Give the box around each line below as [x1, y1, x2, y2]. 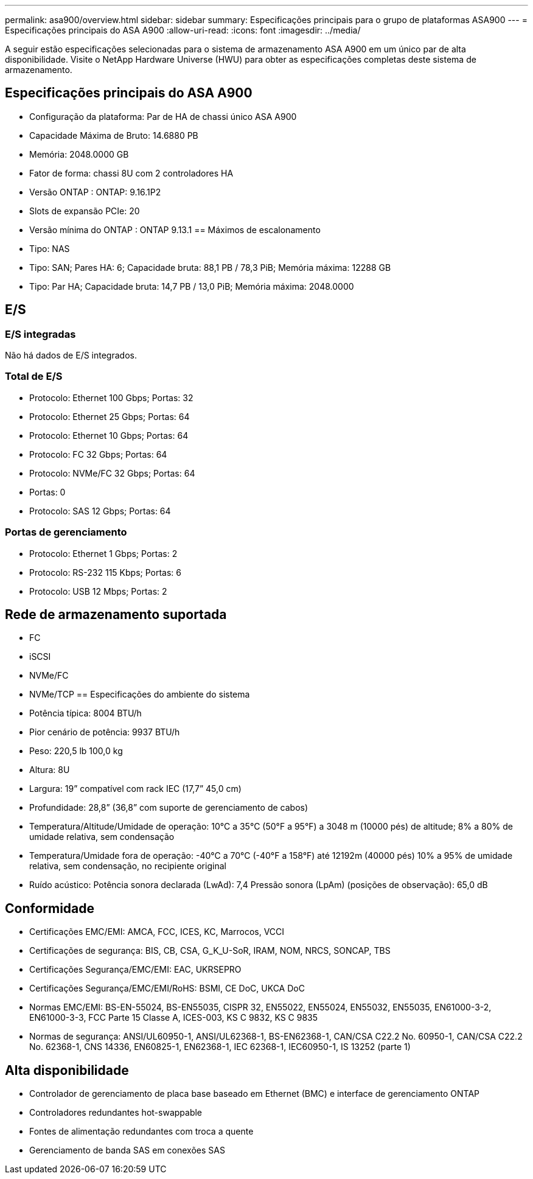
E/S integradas [5, 327, 76, 340]
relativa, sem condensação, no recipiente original [29, 861, 226, 872]
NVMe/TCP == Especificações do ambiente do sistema [29, 689, 250, 700]
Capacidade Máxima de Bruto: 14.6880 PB [29, 130, 198, 141]
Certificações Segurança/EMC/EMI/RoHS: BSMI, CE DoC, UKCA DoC [29, 983, 305, 994]
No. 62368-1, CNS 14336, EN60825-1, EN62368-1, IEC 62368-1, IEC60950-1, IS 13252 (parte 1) [29, 1041, 411, 1052]
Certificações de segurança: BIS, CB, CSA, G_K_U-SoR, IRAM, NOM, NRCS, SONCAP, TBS [29, 945, 391, 956]
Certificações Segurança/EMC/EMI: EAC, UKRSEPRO [29, 964, 242, 975]
